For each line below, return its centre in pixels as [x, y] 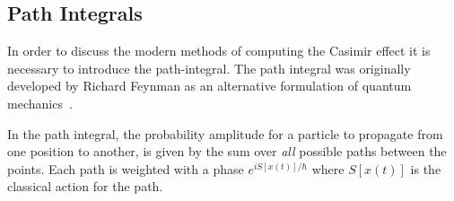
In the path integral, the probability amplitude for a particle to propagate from [225, 133]
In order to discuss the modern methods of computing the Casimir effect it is [219, 51]
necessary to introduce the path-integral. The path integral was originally [209, 68]
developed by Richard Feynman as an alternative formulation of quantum [210, 86]
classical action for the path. [85, 186]
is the [426, 168]
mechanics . [40, 103]
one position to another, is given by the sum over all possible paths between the [227, 151]
